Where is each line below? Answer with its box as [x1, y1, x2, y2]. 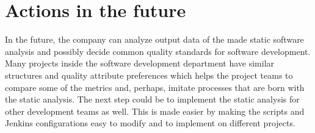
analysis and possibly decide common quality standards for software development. [5, 45, 311, 57]
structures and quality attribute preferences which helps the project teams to [5, 68, 293, 81]
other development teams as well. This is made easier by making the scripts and [5, 104, 305, 117]
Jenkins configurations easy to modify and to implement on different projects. [5, 117, 295, 129]
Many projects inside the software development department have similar [5, 57, 275, 70]
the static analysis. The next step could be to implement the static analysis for [5, 93, 300, 106]
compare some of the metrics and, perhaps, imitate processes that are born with [5, 81, 305, 93]
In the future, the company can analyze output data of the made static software [5, 33, 304, 46]
